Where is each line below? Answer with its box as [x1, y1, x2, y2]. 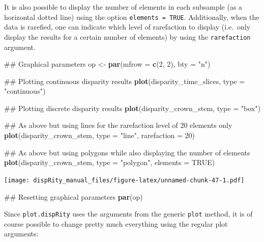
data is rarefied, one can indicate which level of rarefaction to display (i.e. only [4, 21, 251, 32]
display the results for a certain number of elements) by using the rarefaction [4, 31, 251, 42]
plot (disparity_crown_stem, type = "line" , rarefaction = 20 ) [4, 130, 195, 141]
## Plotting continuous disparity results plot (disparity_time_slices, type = [4, 75, 245, 86]
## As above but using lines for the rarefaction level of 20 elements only [4, 120, 232, 130]
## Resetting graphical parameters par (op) [4, 191, 143, 202]
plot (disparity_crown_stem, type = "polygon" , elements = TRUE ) [4, 157, 215, 168]
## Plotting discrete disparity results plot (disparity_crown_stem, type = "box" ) [4, 102, 260, 113]
